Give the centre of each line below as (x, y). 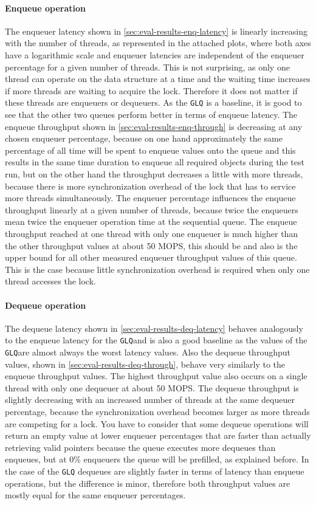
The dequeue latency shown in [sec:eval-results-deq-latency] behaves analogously (154, 328)
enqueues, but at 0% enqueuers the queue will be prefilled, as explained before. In (157, 459)
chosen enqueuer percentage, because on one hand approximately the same (144, 138)
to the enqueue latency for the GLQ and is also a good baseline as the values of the (156, 340)
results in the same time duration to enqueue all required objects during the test (155, 162)
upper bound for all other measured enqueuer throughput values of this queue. (151, 257)
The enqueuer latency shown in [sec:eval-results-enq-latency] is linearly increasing (156, 31)
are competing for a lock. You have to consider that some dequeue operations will (157, 423)
